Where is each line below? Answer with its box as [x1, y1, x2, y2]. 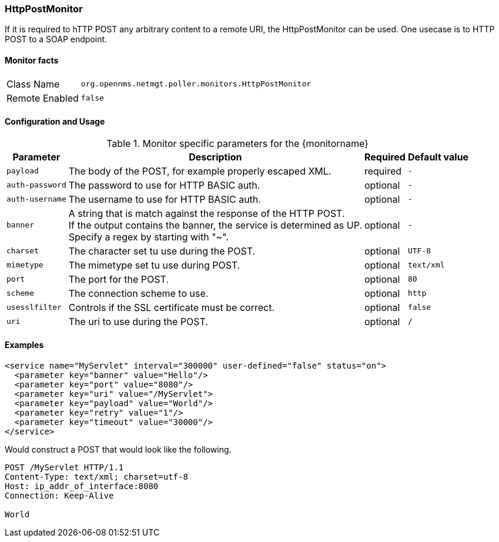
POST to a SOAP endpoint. [5, 34, 108, 45]
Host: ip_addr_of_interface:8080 [5, 481, 159, 491]
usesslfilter [6, 303, 62, 312]
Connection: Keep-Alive [5, 491, 114, 501]
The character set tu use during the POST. [68, 245, 256, 257]
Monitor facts [5, 55, 59, 65]
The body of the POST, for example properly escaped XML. [68, 165, 331, 177]
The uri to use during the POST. [68, 315, 208, 327]
